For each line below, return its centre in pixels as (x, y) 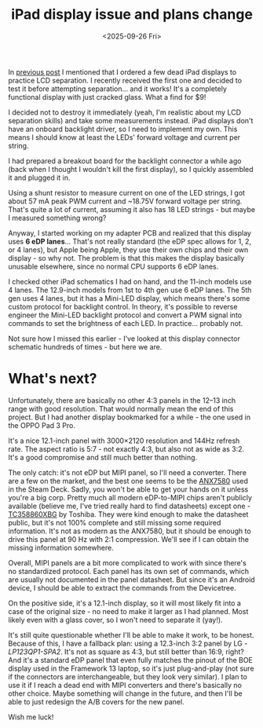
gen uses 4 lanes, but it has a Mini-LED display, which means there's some (129, 298)
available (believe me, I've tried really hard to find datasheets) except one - (130, 506)
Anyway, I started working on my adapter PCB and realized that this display (130, 232)
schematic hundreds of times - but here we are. (85, 346)
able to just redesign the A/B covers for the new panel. (96, 701)
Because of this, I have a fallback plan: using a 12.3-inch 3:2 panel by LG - (128, 643)
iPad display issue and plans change (132, 15)
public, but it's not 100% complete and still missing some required (115, 522)
